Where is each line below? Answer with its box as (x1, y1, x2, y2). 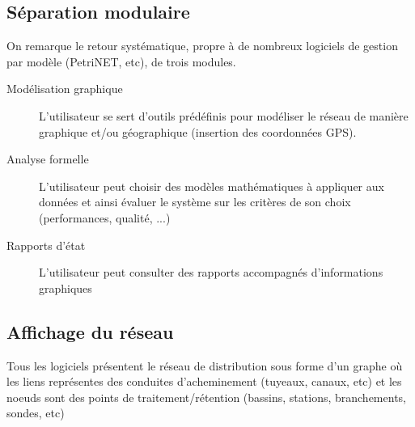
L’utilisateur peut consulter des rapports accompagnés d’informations (39, 264, 383, 281)
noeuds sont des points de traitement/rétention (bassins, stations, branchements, (6, 388, 406, 405)
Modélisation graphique (6, 80, 123, 97)
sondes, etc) (6, 404, 65, 421)
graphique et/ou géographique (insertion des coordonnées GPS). (39, 123, 357, 140)
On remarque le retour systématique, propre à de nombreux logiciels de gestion (6, 37, 398, 54)
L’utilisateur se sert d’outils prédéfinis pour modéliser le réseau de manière (39, 107, 409, 124)
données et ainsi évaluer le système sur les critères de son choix (39, 193, 351, 210)
